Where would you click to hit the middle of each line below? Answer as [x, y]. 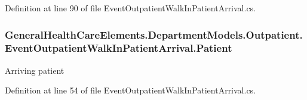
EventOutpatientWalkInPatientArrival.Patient [119, 48]
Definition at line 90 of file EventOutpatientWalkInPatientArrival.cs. [131, 8]
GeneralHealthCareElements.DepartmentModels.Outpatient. [154, 34]
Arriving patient [35, 70]
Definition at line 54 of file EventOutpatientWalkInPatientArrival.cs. [131, 90]
